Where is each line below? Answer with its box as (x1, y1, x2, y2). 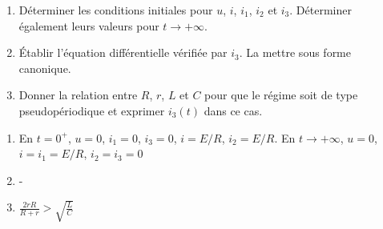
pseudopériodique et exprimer (18, 102, 165, 119)
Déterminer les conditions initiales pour (18, 2, 213, 18)
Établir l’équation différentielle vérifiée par (18, 44, 228, 61)
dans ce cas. (204, 102, 263, 119)
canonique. (18, 59, 71, 76)
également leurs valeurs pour (18, 17, 159, 34)
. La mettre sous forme (239, 44, 351, 61)
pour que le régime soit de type (204, 86, 358, 103)
